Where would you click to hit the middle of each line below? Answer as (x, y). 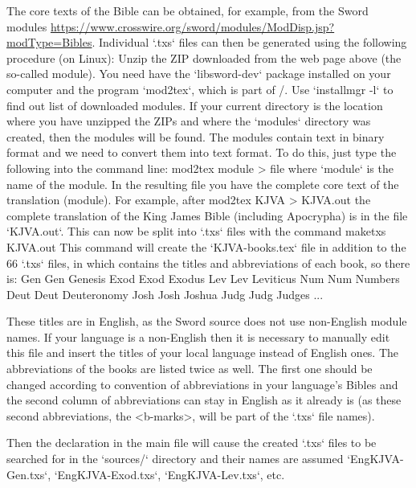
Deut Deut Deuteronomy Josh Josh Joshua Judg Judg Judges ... (165, 294)
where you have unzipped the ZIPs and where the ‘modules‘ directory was (189, 121)
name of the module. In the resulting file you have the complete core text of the (203, 184)
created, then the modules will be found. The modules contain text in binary (196, 136)
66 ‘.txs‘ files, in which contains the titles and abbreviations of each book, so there (208, 262)
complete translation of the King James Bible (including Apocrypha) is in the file (207, 215)
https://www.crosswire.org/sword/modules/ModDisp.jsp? (192, 26)
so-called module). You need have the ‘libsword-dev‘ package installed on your (199, 74)
